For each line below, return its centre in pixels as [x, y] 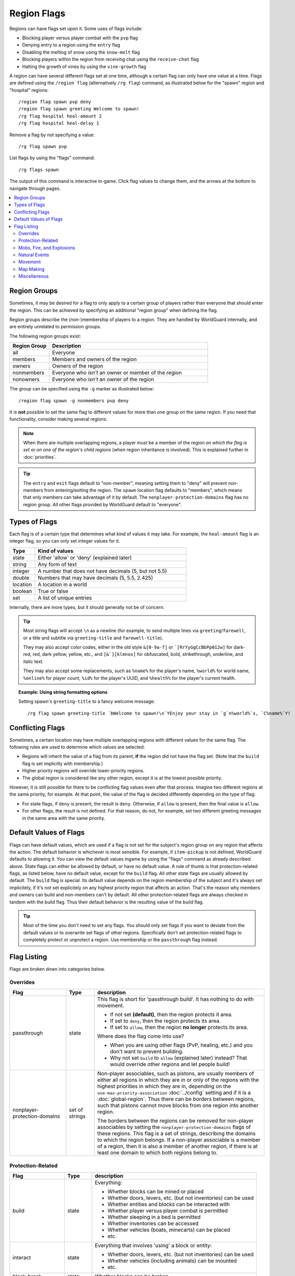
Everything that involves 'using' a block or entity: [153, 1245]
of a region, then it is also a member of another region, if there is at [177, 1146]
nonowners [26, 379]
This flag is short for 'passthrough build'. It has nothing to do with [176, 999]
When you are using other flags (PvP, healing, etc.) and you [181, 1045]
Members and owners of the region [95, 359]
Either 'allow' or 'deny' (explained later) [85, 557]
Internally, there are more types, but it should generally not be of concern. [87, 607]
